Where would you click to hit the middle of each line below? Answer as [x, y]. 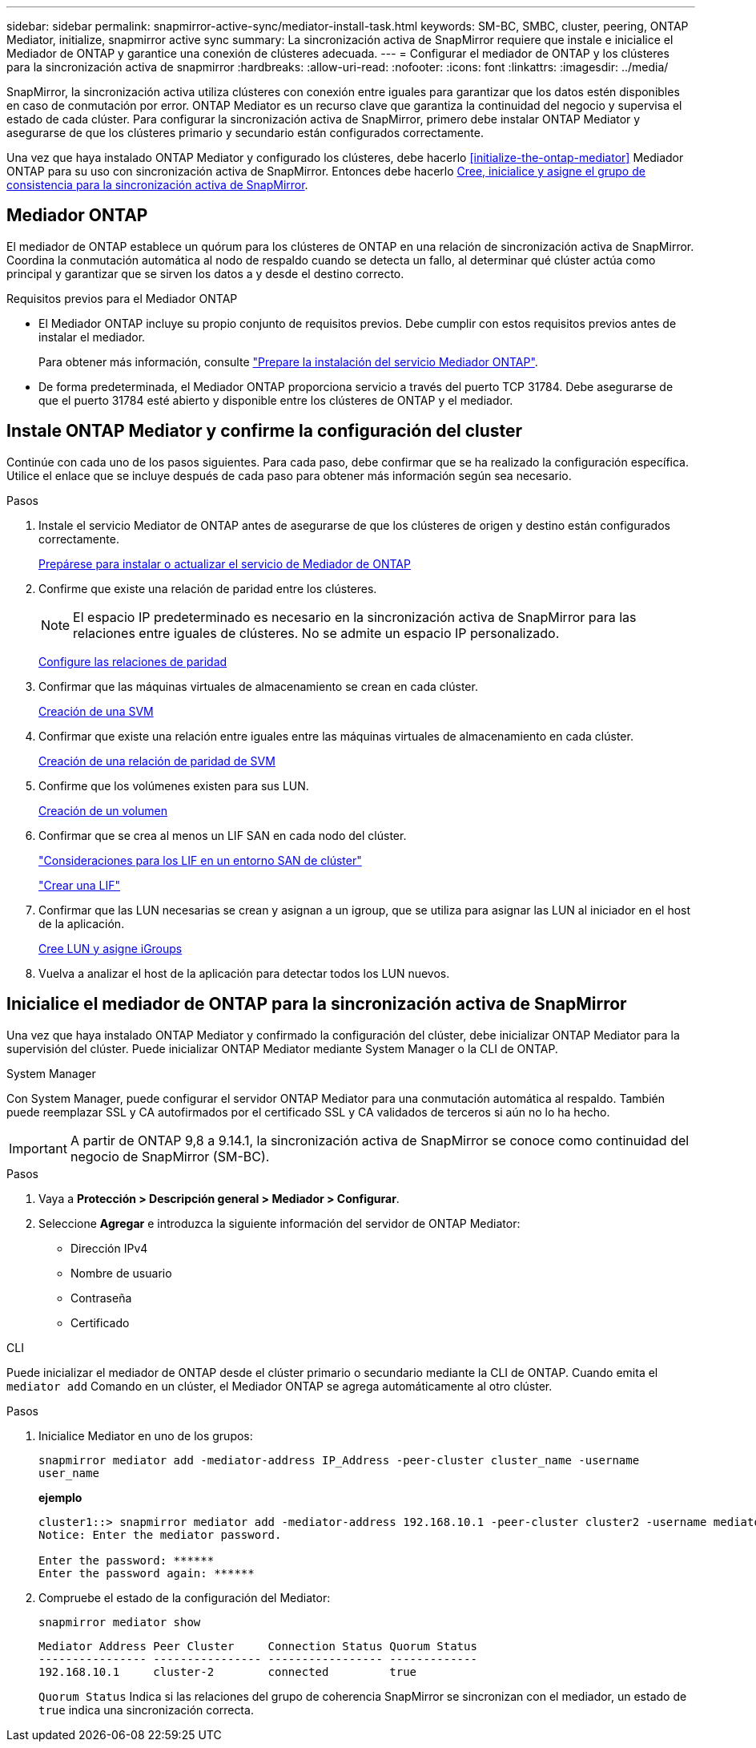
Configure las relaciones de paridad [133, 661]
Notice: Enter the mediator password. [160, 1534]
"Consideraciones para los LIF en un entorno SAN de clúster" [200, 860]
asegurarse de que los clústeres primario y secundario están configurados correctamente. [245, 133]
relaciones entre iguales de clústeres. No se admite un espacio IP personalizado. [316, 633]
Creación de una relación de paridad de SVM [157, 761]
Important [38, 1148]
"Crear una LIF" [79, 885]
